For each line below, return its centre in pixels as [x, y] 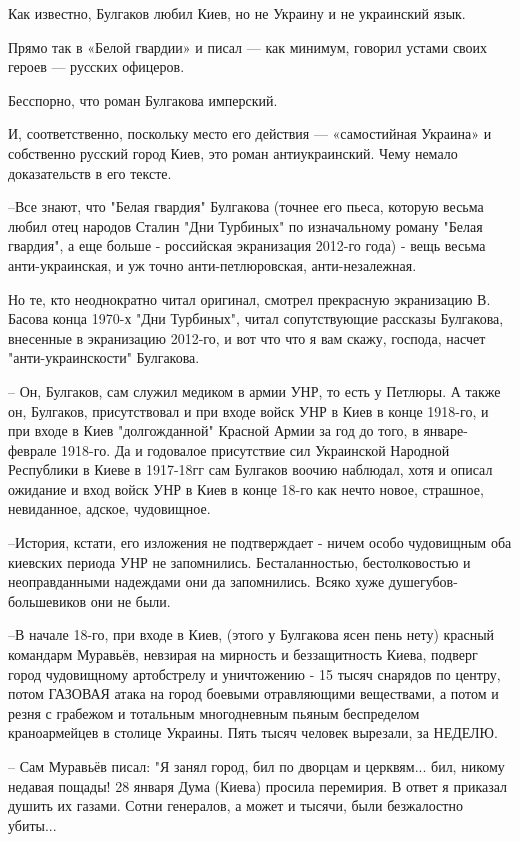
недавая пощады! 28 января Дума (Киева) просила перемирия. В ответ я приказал [258, 785]
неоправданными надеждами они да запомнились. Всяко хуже [196, 581]
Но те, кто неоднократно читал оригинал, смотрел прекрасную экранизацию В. [249, 298]
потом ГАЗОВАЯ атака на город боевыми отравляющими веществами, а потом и [253, 693]
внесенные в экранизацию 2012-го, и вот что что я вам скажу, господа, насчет [247, 337]
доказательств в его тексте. [90, 172]
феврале [32, 449]
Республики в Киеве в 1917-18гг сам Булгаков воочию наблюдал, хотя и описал [250, 469]
